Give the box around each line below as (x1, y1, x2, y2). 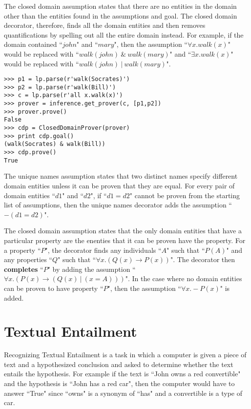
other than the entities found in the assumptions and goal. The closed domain (4, 10, 237, 20)
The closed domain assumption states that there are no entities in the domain (4, 1, 237, 11)
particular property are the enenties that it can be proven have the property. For (4, 235, 246, 245)
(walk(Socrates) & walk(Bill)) (4, 141, 105, 148)
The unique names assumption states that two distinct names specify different (4, 171, 238, 181)
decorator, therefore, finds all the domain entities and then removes (4, 20, 206, 30)
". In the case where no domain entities (125, 273, 242, 284)
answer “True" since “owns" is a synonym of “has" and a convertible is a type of (4, 388, 243, 398)
